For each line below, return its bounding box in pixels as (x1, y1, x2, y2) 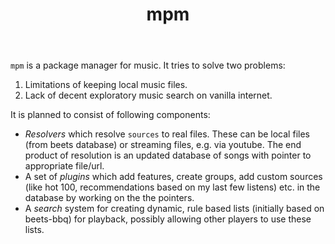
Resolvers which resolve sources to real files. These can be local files (24, 128, 310, 140)
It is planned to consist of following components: (10, 109, 211, 121)
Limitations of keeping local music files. (24, 79, 188, 91)
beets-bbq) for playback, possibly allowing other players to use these (24, 213, 312, 225)
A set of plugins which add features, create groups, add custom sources (24, 171, 323, 183)
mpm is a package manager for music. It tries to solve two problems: (10, 59, 286, 72)
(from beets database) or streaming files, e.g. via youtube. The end (24, 139, 302, 151)
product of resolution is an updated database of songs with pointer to (24, 149, 312, 162)
